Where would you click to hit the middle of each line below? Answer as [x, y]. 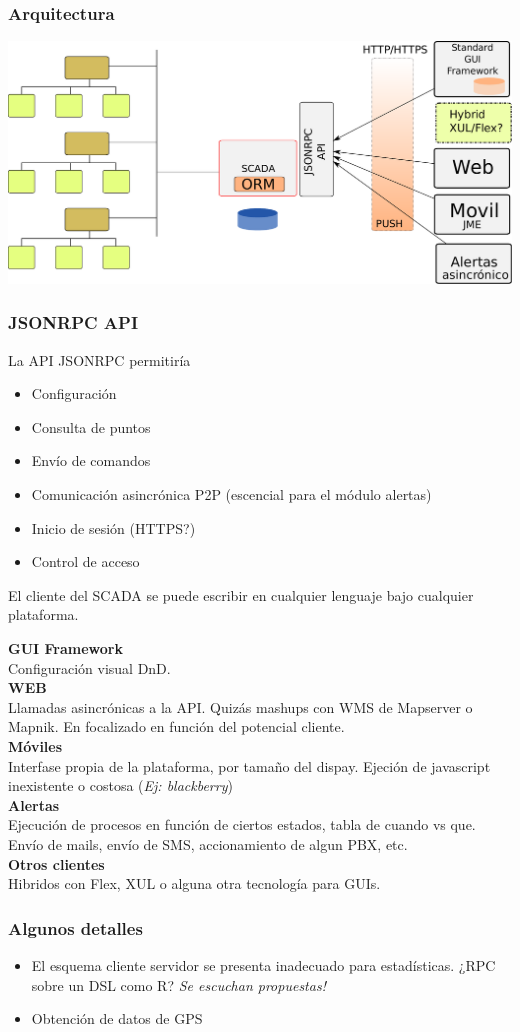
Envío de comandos [91, 460]
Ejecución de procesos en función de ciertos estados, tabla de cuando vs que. [242, 824]
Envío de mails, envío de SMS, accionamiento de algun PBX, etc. [208, 843]
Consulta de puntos [91, 426]
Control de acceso [85, 561]
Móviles [35, 745]
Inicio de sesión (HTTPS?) [113, 527]
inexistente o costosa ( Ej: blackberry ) [120, 785]
